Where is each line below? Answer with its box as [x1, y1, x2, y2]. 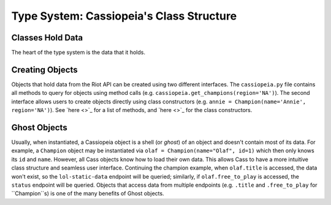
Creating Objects [11, 64, 78, 75]
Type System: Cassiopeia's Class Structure [11, 9, 237, 23]
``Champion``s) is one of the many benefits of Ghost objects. [11, 190, 165, 197]
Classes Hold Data [11, 32, 83, 43]
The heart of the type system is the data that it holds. [11, 49, 145, 56]
